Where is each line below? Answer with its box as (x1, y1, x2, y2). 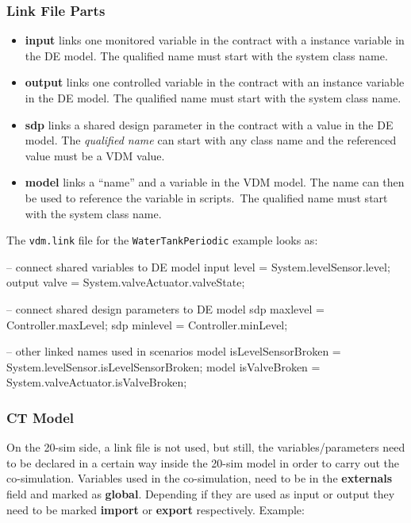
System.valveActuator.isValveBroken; (6, 374, 187, 390)
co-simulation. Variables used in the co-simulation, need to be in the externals (6, 470, 393, 486)
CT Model (6, 407, 75, 427)
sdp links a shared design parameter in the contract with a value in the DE (25, 116, 394, 133)
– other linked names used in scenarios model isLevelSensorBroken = (6, 343, 341, 360)
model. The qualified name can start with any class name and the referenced (25, 132, 397, 148)
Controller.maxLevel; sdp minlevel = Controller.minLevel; (6, 316, 288, 333)
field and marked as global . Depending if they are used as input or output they (6, 485, 395, 502)
